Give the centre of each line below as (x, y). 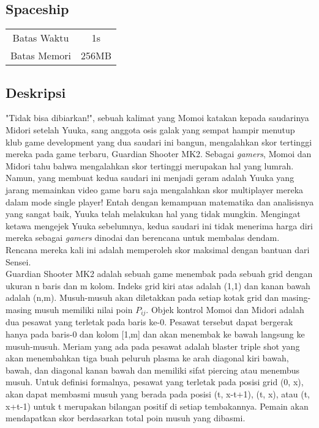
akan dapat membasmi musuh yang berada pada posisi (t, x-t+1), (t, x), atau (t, (158, 393)
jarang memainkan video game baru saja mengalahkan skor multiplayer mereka (155, 189)
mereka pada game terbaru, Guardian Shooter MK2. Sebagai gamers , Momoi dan (159, 154)
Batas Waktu (41, 38)
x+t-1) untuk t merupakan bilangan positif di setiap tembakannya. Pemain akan (157, 406)
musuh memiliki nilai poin (84, 309)
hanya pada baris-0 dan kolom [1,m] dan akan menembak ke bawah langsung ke (155, 334)
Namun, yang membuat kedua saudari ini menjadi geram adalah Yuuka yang (150, 178)
